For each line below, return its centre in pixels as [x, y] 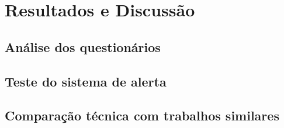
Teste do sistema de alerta [86, 81]
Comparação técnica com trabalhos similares [142, 115]
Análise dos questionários [83, 46]
